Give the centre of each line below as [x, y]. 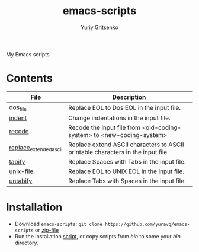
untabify [21, 181]
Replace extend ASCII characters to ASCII [126, 145]
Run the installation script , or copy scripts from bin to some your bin [97, 236]
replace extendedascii [36, 148]
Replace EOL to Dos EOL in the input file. [124, 108]
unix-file [21, 171]
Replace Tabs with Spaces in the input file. [127, 181]
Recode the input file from [104, 127]
